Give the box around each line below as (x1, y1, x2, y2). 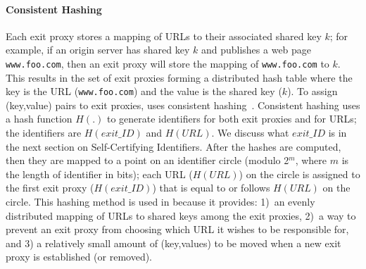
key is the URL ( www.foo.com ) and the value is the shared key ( (6, 84, 282, 99)
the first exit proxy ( (6, 180, 94, 195)
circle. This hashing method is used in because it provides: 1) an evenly (6, 194, 315, 209)
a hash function (6, 111, 72, 126)
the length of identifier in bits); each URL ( (6, 166, 193, 181)
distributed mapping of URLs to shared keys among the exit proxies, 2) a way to (6, 208, 356, 223)
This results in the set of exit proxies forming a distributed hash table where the (6, 70, 353, 85)
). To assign (287, 84, 338, 99)
